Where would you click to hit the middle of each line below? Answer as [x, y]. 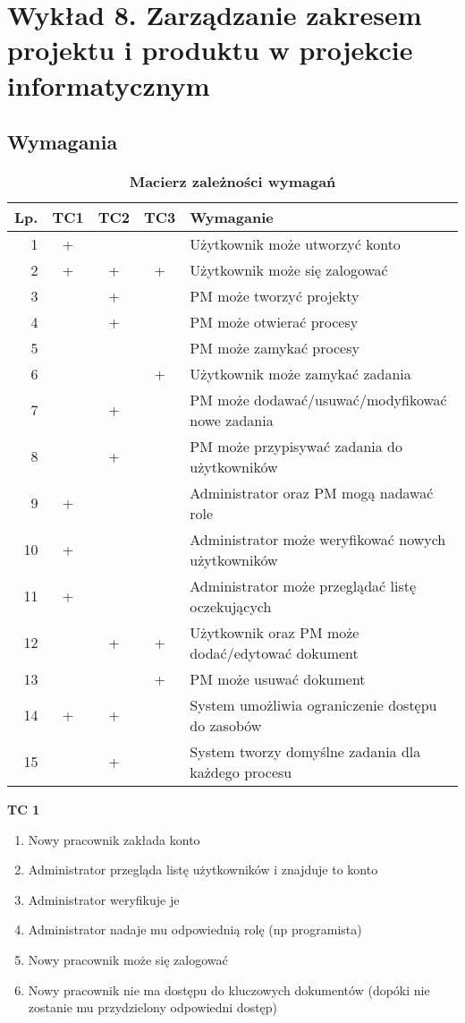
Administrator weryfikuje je [104, 899]
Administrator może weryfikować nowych [318, 539]
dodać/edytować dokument [274, 652]
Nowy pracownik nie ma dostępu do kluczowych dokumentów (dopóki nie [229, 989]
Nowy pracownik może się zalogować [128, 959]
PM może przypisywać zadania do [296, 446]
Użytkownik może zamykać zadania [300, 373]
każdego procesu [241, 772]
